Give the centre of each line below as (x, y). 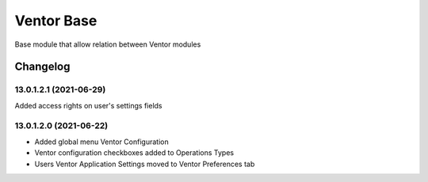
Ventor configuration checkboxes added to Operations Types (134, 153)
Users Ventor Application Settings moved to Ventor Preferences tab (145, 164)
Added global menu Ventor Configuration (102, 142)
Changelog (42, 67)
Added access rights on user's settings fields (88, 105)
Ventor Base (56, 21)
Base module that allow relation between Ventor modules (108, 44)
